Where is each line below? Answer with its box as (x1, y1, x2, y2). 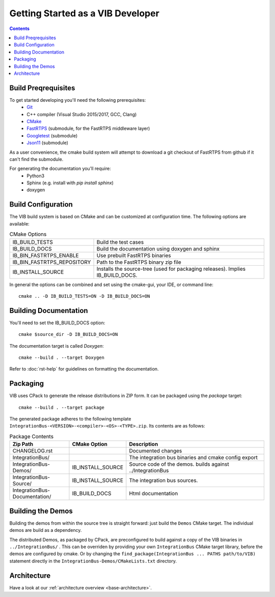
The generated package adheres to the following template (9, 416, 131, 422)
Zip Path (12, 441, 33, 448)
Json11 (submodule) (26, 140, 69, 146)
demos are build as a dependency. (9, 527, 82, 533)
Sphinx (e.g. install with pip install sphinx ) (26, 180, 114, 186)
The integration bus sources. (129, 477, 198, 484)
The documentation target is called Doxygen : (9, 343, 104, 349)
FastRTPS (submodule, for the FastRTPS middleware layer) (26, 125, 150, 132)
